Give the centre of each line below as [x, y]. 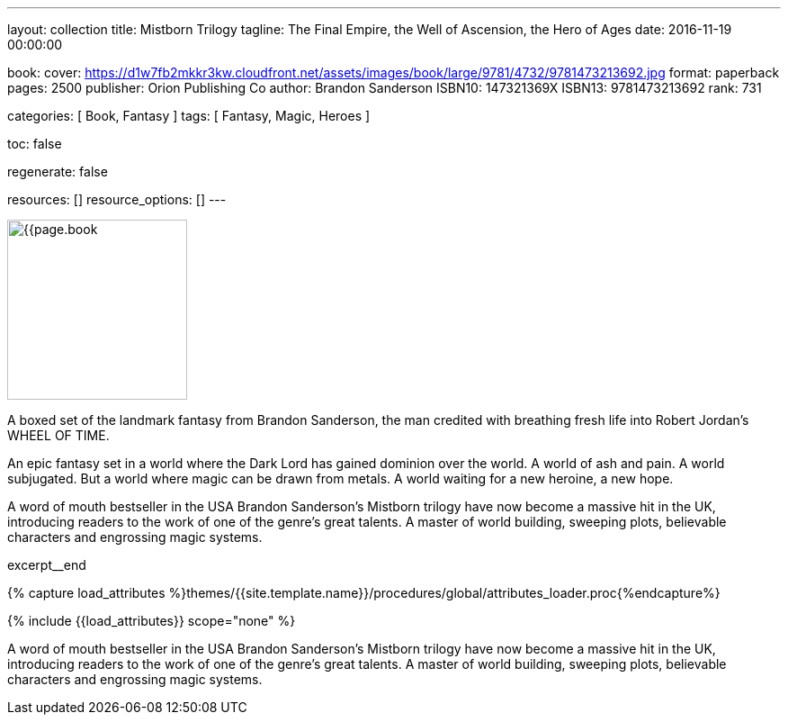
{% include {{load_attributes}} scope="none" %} [152, 621]
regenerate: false [58, 171]
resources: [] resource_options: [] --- [117, 199]
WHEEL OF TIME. [58, 435]
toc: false [35, 144]
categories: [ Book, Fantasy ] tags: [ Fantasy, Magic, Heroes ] [189, 116]
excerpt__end [47, 565]
